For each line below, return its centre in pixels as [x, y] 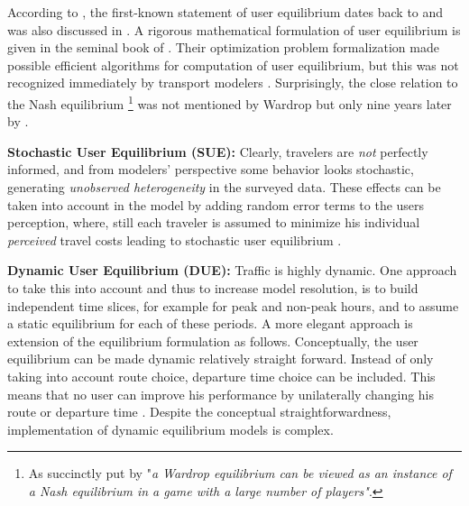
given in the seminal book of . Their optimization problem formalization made [223, 47]
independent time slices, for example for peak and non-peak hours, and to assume [233, 305]
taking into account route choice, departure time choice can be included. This [221, 376]
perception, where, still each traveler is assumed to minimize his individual [214, 222]
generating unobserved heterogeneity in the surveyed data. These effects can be [224, 187]
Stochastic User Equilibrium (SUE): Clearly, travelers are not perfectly [218, 151]
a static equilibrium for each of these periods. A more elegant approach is [210, 323]
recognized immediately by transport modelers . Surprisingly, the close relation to [233, 83]
